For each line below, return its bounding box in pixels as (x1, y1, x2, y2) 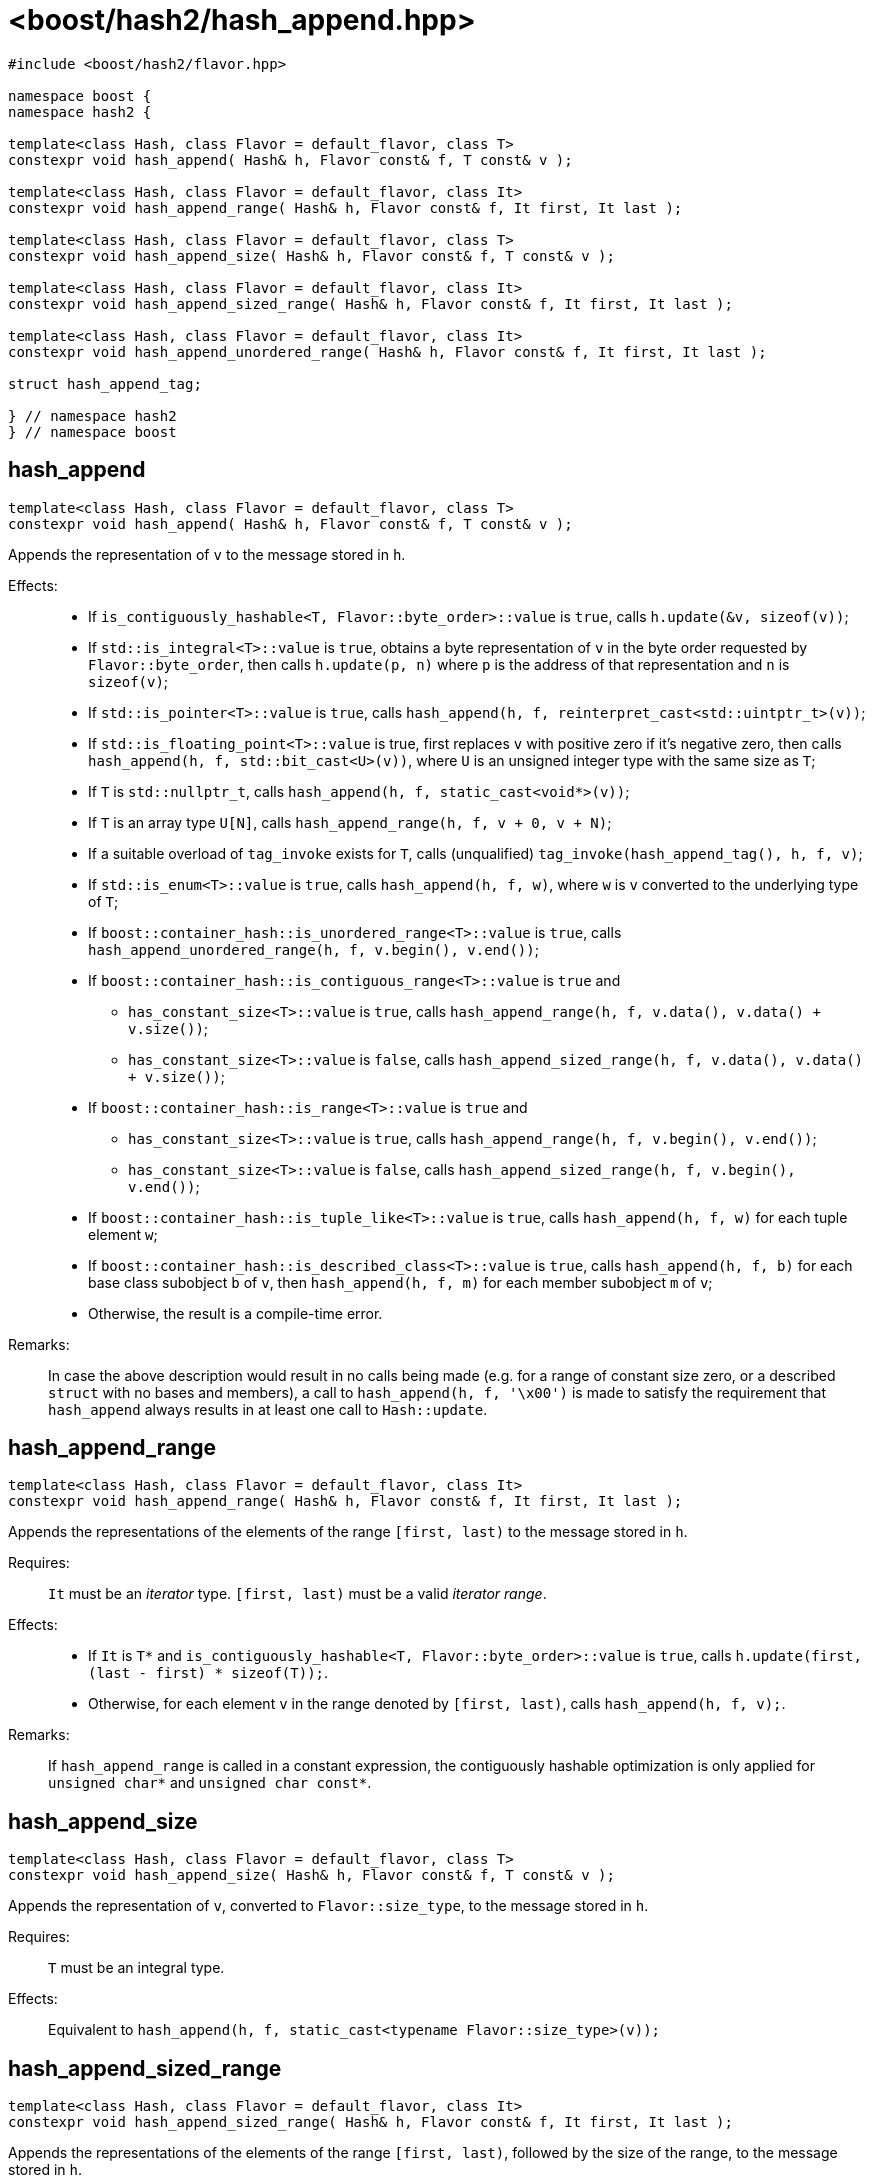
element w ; (88, 1225, 158, 1243)
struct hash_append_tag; (8, 375, 202, 392)
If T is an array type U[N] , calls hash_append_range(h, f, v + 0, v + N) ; (88, 813, 612, 831)
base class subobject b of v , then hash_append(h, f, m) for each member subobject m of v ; (88, 1273, 713, 1291)
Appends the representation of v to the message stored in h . (8, 545, 406, 563)
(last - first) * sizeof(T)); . (88, 1664, 329, 1682)
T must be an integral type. (48, 1959, 225, 1977)
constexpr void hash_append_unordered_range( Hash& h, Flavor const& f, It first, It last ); (8, 343, 767, 360)
